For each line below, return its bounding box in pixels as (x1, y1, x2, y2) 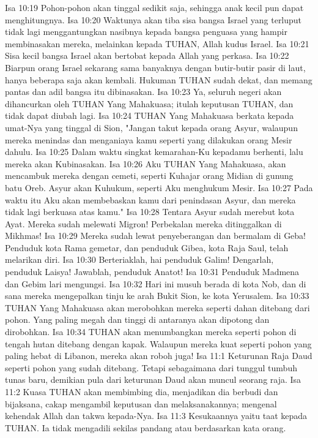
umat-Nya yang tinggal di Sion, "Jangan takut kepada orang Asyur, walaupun (5, 121, 298, 134)
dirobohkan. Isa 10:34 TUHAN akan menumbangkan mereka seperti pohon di (5, 325, 297, 338)
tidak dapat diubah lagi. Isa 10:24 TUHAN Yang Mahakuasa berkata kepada (5, 109, 294, 122)
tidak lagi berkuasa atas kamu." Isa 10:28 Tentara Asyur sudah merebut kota (5, 205, 295, 218)
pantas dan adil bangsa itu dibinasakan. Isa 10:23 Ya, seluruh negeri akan (5, 85, 282, 98)
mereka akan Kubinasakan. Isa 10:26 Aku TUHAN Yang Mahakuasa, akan (5, 157, 286, 170)
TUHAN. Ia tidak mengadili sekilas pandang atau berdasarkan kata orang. (5, 421, 286, 434)
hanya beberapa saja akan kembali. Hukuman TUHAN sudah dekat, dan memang (5, 73, 312, 86)
